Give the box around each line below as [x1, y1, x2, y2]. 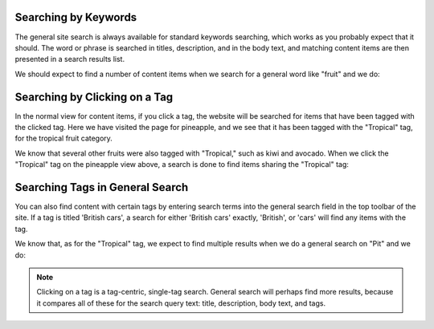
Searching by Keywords [14, 10, 137, 24]
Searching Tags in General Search [14, 181, 189, 194]
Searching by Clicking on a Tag [14, 90, 174, 104]
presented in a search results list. [14, 55, 125, 64]
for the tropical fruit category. [14, 133, 113, 144]
